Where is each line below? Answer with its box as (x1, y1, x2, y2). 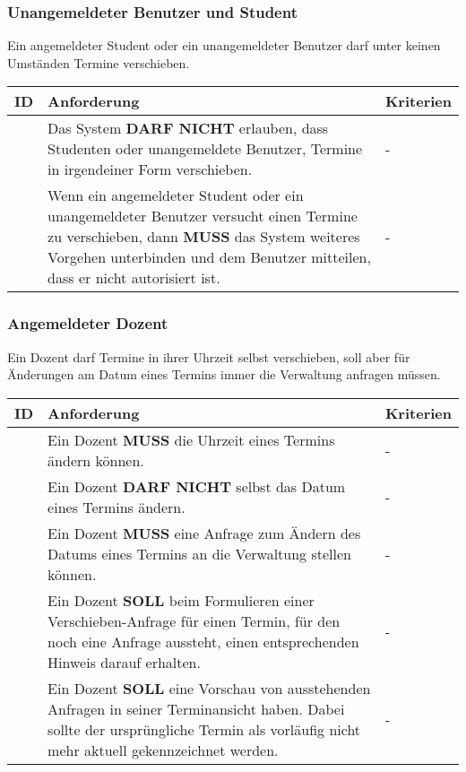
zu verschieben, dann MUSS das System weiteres (47, 226, 360, 247)
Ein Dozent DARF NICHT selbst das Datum (47, 475, 346, 497)
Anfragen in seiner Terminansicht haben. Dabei (47, 698, 345, 719)
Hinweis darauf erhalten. (47, 651, 201, 672)
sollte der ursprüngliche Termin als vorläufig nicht (47, 718, 361, 740)
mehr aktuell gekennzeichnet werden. (47, 739, 279, 760)
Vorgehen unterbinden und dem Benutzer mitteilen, (47, 247, 371, 268)
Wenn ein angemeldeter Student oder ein (47, 185, 304, 206)
